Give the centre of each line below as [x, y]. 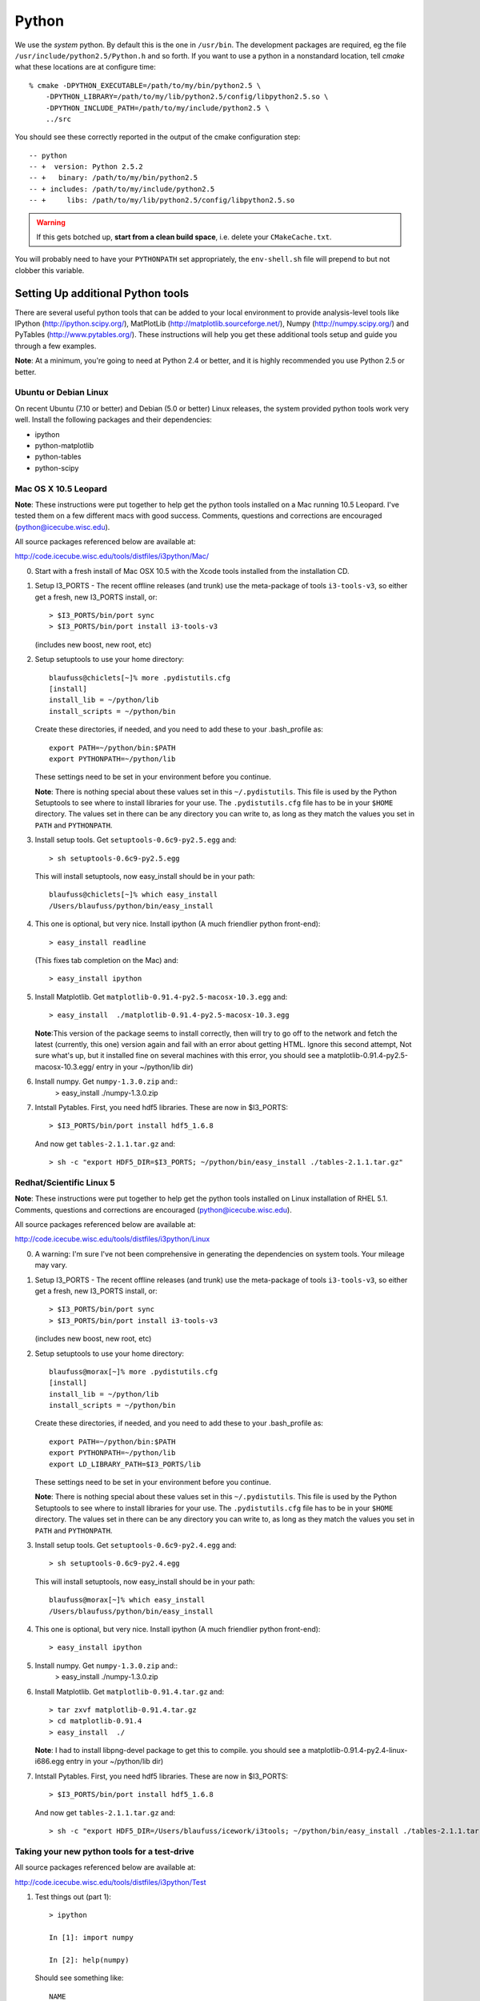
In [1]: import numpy [91, 1938]
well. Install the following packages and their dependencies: [113, 419]
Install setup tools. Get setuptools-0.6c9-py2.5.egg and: [136, 840]
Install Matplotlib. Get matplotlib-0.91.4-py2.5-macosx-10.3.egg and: [161, 996]
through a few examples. [56, 346]
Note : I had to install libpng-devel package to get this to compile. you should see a [171, 1750]
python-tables [58, 457]
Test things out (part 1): [73, 1896]
